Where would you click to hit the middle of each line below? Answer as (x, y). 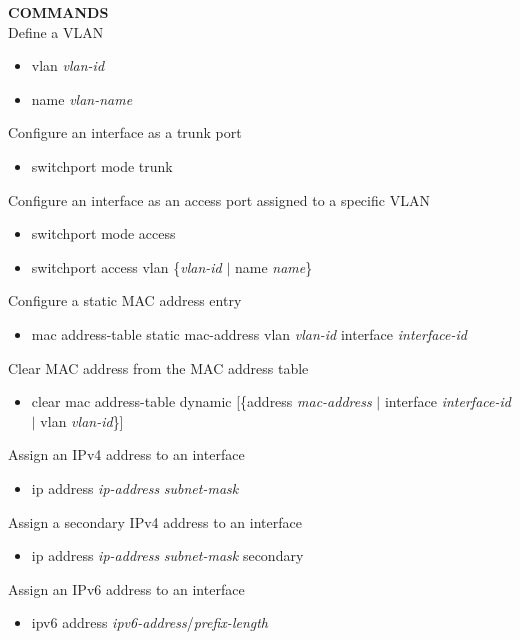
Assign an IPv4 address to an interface (126, 454)
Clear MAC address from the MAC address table (158, 367)
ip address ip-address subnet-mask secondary (167, 555)
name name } (273, 266)
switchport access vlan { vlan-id (126, 266)
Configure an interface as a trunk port (125, 132)
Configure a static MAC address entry (125, 300)
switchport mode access (103, 233)
